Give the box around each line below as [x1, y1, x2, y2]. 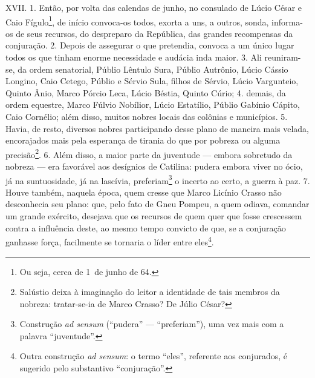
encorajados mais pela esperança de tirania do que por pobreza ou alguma [5, 134, 281, 147]
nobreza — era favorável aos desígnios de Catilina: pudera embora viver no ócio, [5, 160, 303, 173]
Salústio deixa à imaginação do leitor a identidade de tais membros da [19, 285, 280, 298]
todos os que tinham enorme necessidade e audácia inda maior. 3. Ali [5, 51, 262, 64]
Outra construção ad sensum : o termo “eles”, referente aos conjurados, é [19, 350, 287, 362]
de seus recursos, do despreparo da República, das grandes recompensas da [16, 27, 293, 39]
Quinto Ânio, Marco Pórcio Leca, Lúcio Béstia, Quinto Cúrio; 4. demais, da [5, 86, 286, 99]
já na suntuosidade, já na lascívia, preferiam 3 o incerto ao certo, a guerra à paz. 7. [5, 172, 310, 187]
